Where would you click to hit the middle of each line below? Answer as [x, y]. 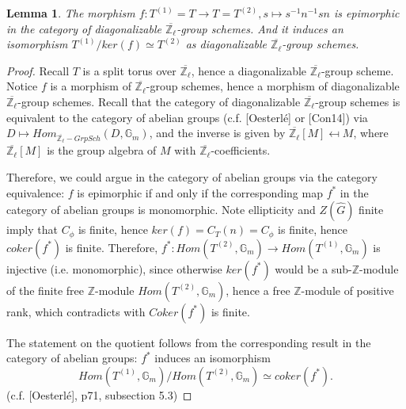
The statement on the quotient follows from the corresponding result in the [189, 342]
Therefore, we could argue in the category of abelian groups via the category [192, 176]
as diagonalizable [226, 44]
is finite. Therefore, [112, 247]
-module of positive [347, 290]
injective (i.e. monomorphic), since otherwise [114, 268]
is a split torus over [129, 70]
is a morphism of [91, 86]
